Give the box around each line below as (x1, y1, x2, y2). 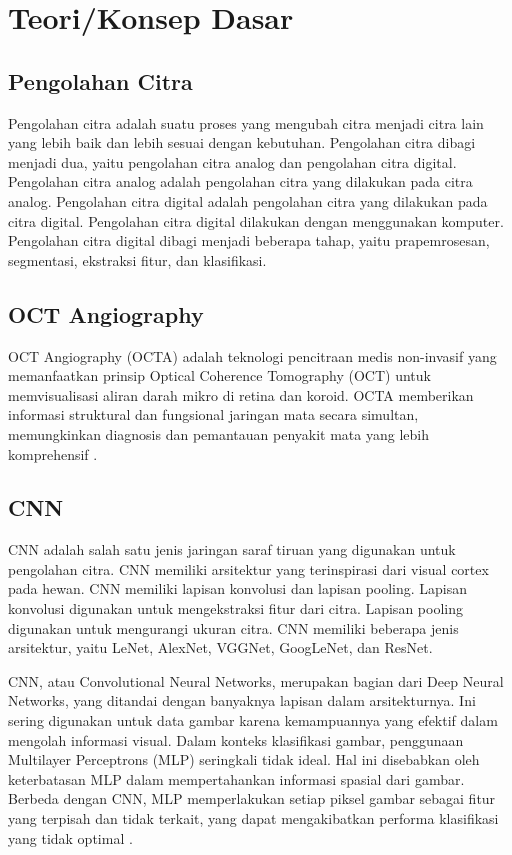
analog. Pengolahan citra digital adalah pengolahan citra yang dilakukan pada (8, 190, 488, 211)
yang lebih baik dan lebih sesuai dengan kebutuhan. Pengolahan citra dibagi (8, 132, 476, 153)
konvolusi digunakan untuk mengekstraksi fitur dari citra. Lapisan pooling (8, 598, 463, 619)
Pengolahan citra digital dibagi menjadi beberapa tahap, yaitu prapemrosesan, (8, 230, 490, 251)
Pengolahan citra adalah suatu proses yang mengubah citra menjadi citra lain (8, 112, 484, 133)
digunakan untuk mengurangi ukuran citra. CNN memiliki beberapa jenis (8, 617, 459, 638)
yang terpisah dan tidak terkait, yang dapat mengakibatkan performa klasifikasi (8, 808, 499, 829)
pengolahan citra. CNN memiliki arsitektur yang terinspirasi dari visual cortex (8, 558, 489, 579)
